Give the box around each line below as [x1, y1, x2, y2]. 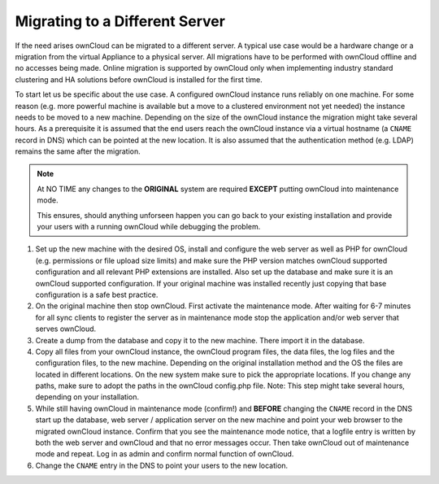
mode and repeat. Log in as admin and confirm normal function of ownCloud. [35, 449, 294, 459]
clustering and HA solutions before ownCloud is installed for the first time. [15, 74, 263, 85]
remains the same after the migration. [15, 146, 141, 156]
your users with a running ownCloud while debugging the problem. [37, 222, 261, 232]
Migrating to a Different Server [15, 12, 225, 30]
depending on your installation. [35, 392, 140, 402]
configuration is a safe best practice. [35, 290, 159, 299]
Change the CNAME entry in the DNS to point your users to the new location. [35, 460, 289, 470]
